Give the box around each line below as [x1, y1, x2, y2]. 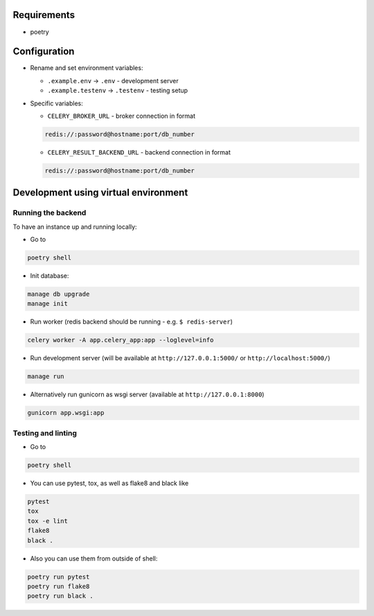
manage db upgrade [27, 290, 90, 298]
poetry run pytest [27, 572, 90, 581]
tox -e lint [27, 517, 69, 525]
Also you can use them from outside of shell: [30, 554, 158, 563]
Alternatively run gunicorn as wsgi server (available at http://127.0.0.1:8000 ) [30, 390, 265, 398]
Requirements [12, 9, 75, 21]
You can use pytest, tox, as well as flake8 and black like [30, 479, 189, 488]
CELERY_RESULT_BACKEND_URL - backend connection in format [47, 148, 231, 156]
